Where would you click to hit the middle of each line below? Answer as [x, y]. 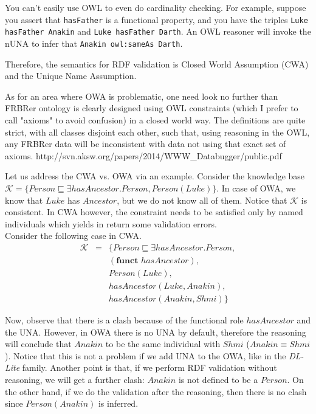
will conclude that [38, 344]
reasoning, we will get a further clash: [75, 379]
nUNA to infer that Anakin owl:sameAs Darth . [94, 43]
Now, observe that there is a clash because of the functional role [124, 320]
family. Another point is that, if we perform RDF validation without [149, 367]
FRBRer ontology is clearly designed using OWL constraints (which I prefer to [152, 108]
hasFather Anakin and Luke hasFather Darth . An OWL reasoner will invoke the [158, 31]
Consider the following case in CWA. [73, 236]
